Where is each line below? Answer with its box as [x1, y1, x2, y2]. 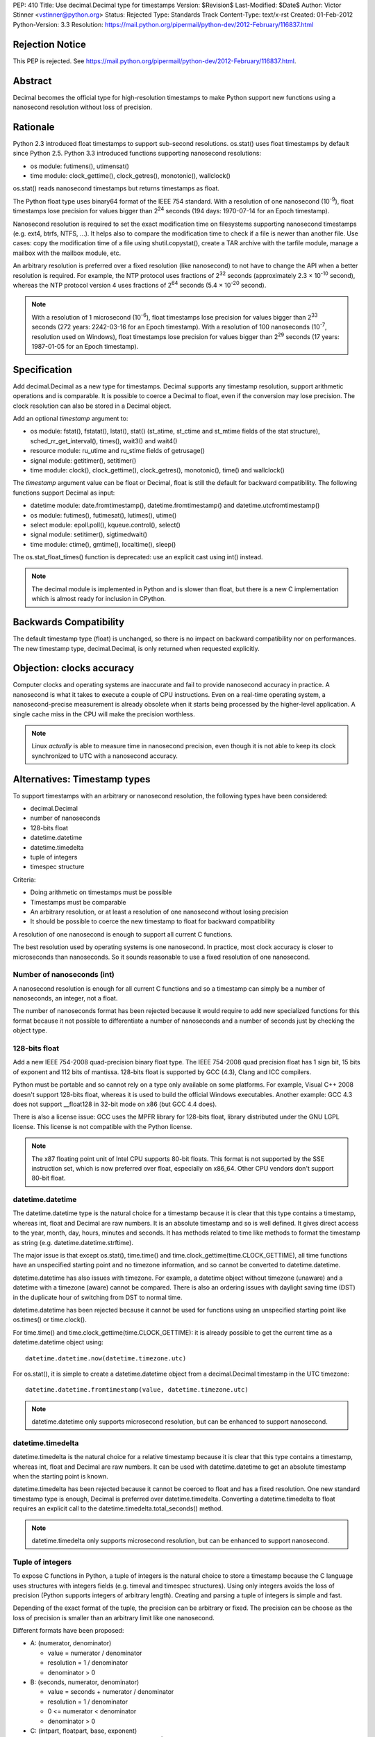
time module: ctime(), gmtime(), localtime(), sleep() [30, 540, 176, 548]
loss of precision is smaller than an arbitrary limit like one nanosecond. [12, 1613, 215, 1622]
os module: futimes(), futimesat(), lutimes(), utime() [30, 511, 177, 519]
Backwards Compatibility [12, 616, 125, 628]
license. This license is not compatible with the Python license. [12, 1122, 192, 1130]
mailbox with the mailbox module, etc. [12, 249, 122, 257]
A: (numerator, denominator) [30, 1639, 112, 1647]
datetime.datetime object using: [12, 1338, 103, 1347]
